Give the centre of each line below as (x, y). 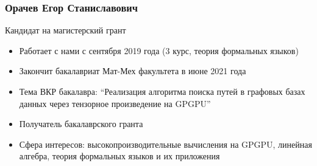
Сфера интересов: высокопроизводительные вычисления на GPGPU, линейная (166, 144)
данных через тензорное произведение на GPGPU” (115, 103)
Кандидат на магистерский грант (66, 30)
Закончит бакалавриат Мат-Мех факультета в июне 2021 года (133, 71)
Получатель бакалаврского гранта (81, 124)
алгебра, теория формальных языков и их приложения (119, 156)
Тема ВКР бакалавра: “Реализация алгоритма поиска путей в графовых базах (162, 91)
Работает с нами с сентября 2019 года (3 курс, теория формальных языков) (159, 50)
